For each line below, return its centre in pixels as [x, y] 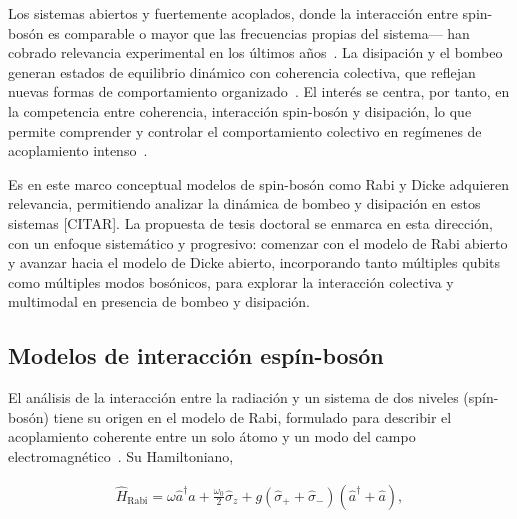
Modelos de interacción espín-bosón [196, 355]
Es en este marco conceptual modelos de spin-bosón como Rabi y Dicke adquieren [259, 183]
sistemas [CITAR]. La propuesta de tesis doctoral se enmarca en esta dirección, [250, 222]
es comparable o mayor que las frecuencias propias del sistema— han [259, 32]
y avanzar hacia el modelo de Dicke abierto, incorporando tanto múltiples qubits [254, 262]
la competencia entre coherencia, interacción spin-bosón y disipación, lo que [240, 110]
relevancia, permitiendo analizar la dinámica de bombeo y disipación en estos [244, 203]
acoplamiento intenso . [78, 150]
